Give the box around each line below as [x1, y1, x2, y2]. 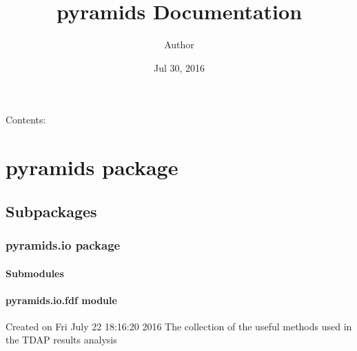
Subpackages [6, 200, 97, 221]
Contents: [6, 112, 46, 127]
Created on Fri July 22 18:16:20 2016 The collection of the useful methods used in [6, 319, 352, 333]
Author [164, 37, 194, 52]
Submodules [6, 265, 64, 280]
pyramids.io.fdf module [6, 292, 117, 307]
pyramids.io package [6, 236, 121, 253]
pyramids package [6, 153, 178, 181]
